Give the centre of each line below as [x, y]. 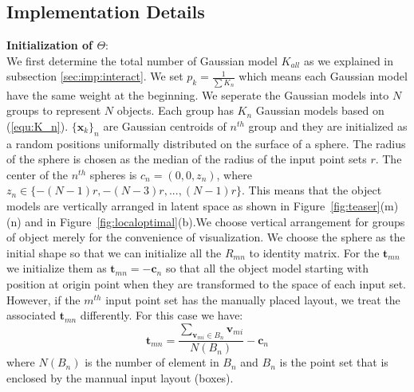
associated [31, 315]
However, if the [43, 299]
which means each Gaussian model [323, 76]
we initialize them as [57, 268]
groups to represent [54, 110]
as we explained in [349, 60]
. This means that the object [312, 190]
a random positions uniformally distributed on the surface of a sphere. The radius [206, 143]
